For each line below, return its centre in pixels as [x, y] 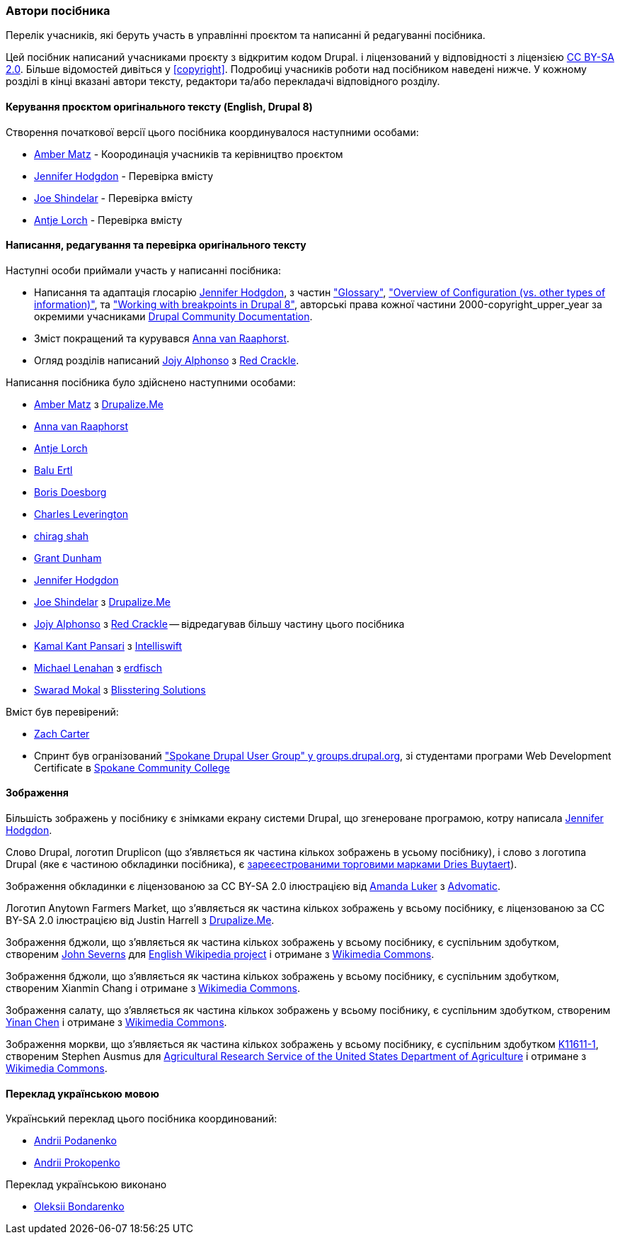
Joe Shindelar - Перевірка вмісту [114, 198]
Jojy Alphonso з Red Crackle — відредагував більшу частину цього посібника [219, 624]
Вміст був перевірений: [62, 711]
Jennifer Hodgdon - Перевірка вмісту [124, 176]
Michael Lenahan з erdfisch [98, 667]
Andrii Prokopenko [77, 1163]
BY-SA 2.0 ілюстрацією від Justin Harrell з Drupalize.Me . [140, 920]
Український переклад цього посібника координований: [142, 1119]
